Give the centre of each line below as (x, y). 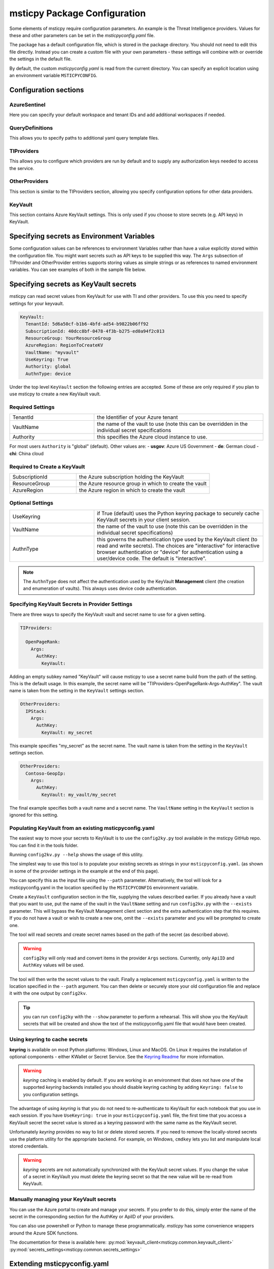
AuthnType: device (48, 374)
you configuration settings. (51, 1094)
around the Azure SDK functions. (44, 1233)
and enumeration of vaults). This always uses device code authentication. (100, 588)
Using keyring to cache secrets (48, 1040)
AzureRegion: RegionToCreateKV (64, 345)
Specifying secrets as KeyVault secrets (73, 284)
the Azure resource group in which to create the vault (143, 483)
